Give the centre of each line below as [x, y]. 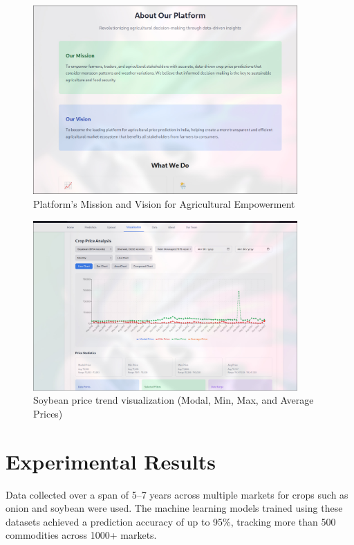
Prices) [48, 413]
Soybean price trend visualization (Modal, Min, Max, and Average [174, 400]
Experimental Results [111, 461]
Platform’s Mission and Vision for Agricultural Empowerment [164, 204]
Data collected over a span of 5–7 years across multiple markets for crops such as [177, 494]
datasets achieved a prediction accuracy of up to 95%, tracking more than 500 [171, 521]
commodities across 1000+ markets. [81, 535]
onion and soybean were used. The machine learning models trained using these [174, 508]
